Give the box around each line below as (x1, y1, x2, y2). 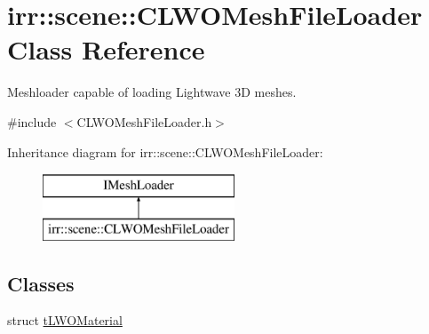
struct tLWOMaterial (7, 311, 123, 330)
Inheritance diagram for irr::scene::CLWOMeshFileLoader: (7, 142, 323, 161)
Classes (7, 269, 75, 297)
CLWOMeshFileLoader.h (76, 112, 212, 131)
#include (7, 112, 57, 131)
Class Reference (7, 31, 205, 68)
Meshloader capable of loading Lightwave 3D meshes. (7, 83, 297, 101)
